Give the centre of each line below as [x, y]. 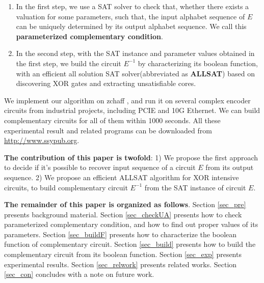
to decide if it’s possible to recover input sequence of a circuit [100, 167]
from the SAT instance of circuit [195, 187]
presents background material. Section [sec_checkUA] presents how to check [123, 214]
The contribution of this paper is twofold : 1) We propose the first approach [131, 157]
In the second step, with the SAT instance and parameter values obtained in [135, 53]
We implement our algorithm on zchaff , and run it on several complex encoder [127, 100]
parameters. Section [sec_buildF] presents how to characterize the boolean [121, 234]
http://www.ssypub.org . [42, 140]
